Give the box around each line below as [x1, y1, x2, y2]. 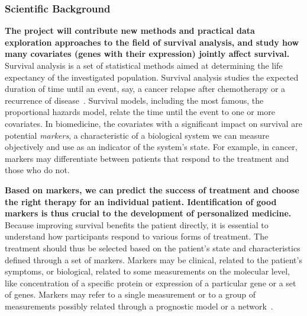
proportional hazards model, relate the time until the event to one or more [5, 106, 275, 118]
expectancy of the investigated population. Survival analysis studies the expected [5, 71, 299, 83]
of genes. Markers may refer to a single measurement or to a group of [5, 288, 256, 301]
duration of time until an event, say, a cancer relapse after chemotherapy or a [5, 82, 286, 95]
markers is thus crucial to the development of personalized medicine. [5, 207, 292, 219]
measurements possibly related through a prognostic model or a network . [5, 299, 273, 312]
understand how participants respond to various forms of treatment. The [5, 230, 269, 242]
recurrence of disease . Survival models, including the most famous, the [5, 94, 264, 106]
